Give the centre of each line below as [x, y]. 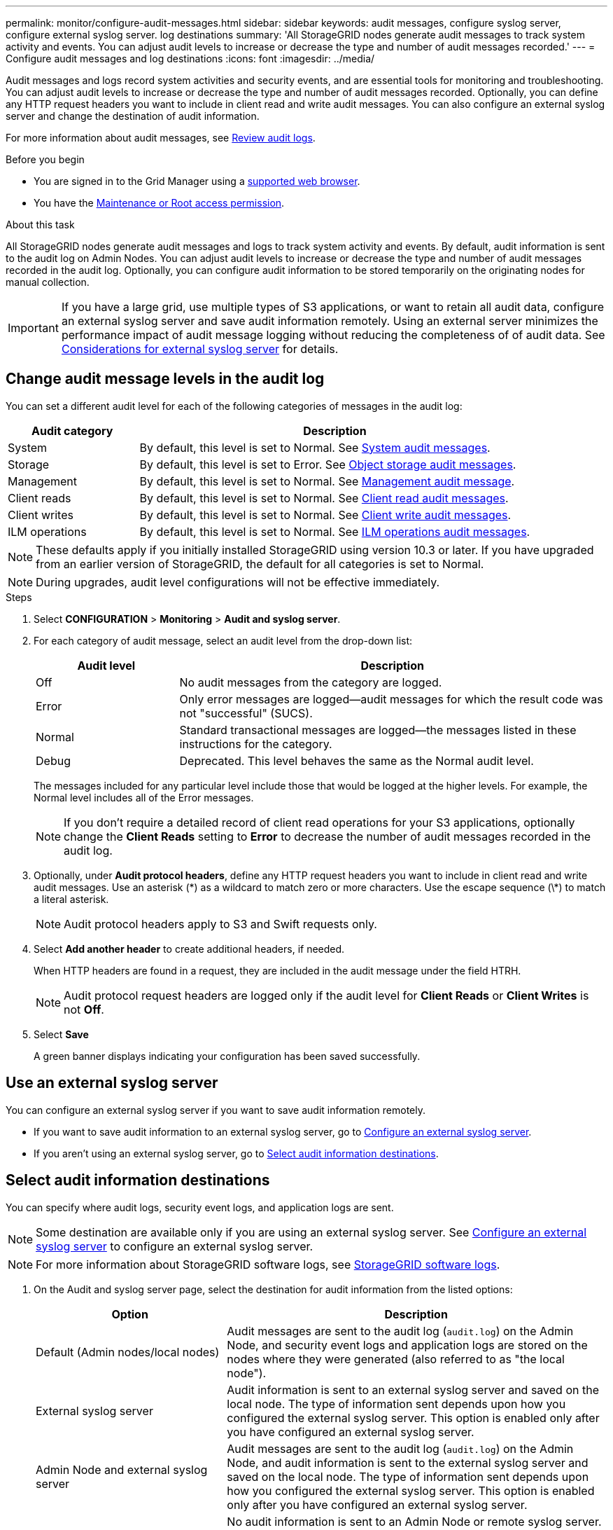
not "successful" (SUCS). [246, 713]
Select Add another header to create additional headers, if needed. [189, 949]
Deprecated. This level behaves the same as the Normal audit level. [357, 760]
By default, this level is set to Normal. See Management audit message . [327, 481]
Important [33, 328]
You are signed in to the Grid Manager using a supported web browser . [197, 181]
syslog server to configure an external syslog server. [175, 1246]
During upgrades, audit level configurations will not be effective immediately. [238, 582]
